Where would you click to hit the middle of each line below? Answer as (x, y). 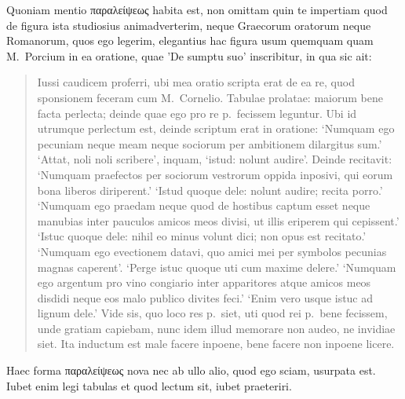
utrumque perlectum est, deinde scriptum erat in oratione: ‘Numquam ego (216, 128)
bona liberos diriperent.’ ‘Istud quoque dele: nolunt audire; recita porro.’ (210, 190)
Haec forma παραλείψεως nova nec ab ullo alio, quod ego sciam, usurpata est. (191, 370)
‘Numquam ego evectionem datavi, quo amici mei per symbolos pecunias (212, 251)
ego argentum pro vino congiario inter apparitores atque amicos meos (204, 282)
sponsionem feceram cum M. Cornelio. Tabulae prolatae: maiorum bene (210, 97)
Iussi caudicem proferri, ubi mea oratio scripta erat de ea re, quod (196, 82)
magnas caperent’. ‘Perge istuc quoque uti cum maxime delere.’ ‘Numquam (217, 267)
